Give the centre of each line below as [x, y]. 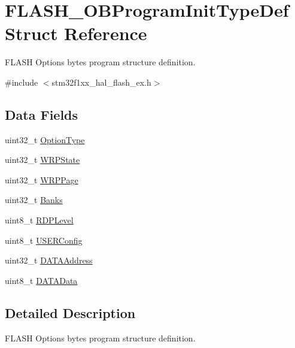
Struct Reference [76, 33]
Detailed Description [70, 312]
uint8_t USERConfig [44, 240]
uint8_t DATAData [41, 280]
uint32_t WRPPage [42, 179]
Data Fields [42, 114]
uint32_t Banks [34, 200]
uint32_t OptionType [45, 139]
